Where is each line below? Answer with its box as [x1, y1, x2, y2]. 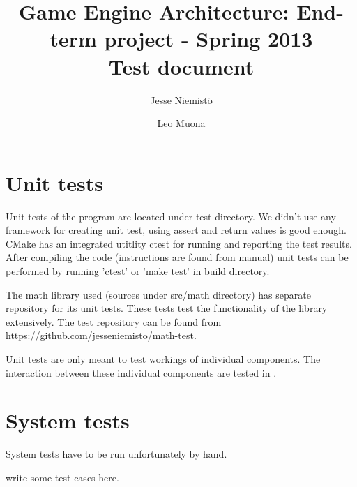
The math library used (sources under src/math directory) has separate [6, 287, 311, 301]
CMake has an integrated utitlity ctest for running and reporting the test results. [6, 236, 352, 250]
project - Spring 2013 [104, 24, 313, 53]
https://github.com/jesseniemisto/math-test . [6, 328, 197, 343]
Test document [108, 52, 255, 80]
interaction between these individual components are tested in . [6, 365, 277, 380]
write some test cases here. [6, 470, 119, 484]
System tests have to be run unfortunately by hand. [6, 447, 227, 461]
